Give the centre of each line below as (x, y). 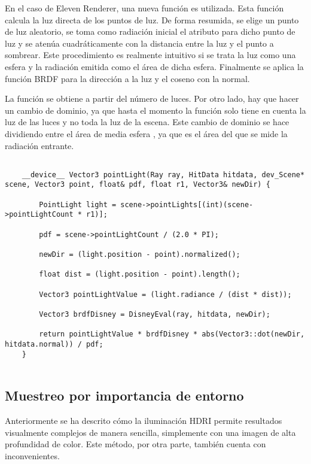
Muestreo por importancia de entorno (124, 395)
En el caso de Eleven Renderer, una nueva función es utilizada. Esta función (144, 8)
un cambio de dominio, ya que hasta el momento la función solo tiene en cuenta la (155, 110)
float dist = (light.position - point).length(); (140, 275)
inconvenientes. (32, 455)
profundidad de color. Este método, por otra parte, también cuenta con (135, 444)
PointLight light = (78, 204)
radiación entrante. (39, 145)
